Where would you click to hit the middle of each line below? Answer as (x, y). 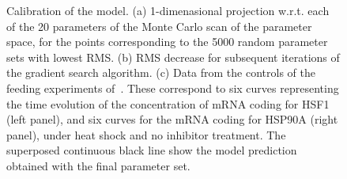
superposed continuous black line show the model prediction (152, 150)
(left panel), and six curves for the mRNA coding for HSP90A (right (172, 119)
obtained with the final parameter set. (98, 165)
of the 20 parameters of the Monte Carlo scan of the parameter (159, 26)
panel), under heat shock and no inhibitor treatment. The (146, 134)
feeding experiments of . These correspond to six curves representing (173, 88)
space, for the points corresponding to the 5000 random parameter (167, 42)
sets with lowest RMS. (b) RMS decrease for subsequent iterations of (173, 57)
